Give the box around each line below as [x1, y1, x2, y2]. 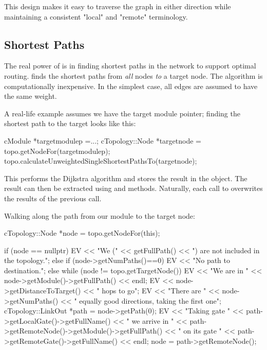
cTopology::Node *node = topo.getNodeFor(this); [4, 227, 160, 238]
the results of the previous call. [4, 192, 102, 203]
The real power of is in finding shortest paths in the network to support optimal [4, 60, 256, 71]
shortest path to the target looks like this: [4, 118, 136, 129]
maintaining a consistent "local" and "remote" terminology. [4, 11, 188, 22]
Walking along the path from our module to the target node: [4, 210, 195, 221]
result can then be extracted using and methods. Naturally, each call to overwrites [4, 183, 263, 194]
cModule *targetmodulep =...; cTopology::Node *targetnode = [4, 135, 201, 146]
